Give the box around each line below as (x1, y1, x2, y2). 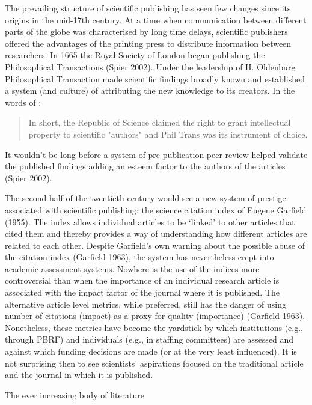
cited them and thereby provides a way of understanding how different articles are (5, 227, 307, 240)
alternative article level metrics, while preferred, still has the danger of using (5, 297, 287, 310)
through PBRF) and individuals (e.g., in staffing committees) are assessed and (5, 333, 294, 346)
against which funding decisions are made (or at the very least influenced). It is (5, 345, 297, 358)
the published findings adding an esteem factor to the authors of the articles (5, 160, 286, 172)
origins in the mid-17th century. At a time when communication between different (5, 13, 307, 26)
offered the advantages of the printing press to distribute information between (5, 37, 292, 49)
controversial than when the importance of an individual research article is (5, 274, 280, 287)
